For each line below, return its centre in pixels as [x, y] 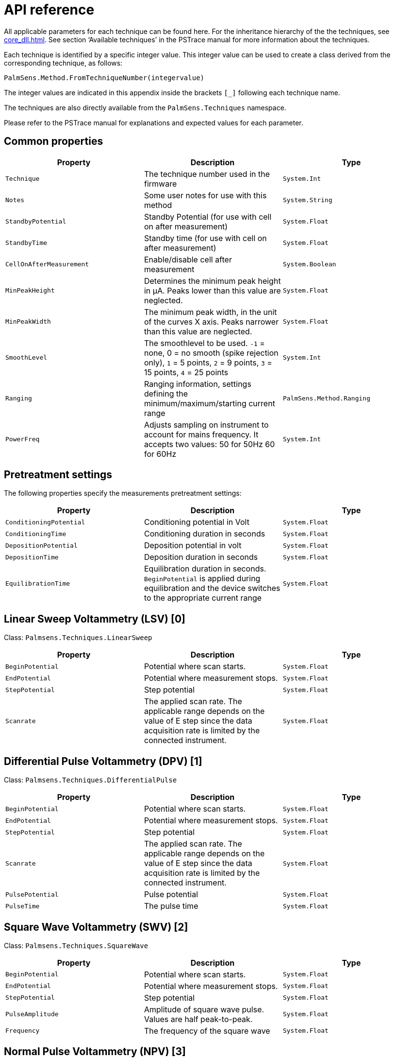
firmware [160, 183]
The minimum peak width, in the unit [210, 312]
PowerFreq [23, 439]
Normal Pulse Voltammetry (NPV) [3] [95, 1052]
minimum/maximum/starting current [209, 403]
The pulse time [171, 906]
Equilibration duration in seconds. [205, 569]
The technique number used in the [207, 174]
